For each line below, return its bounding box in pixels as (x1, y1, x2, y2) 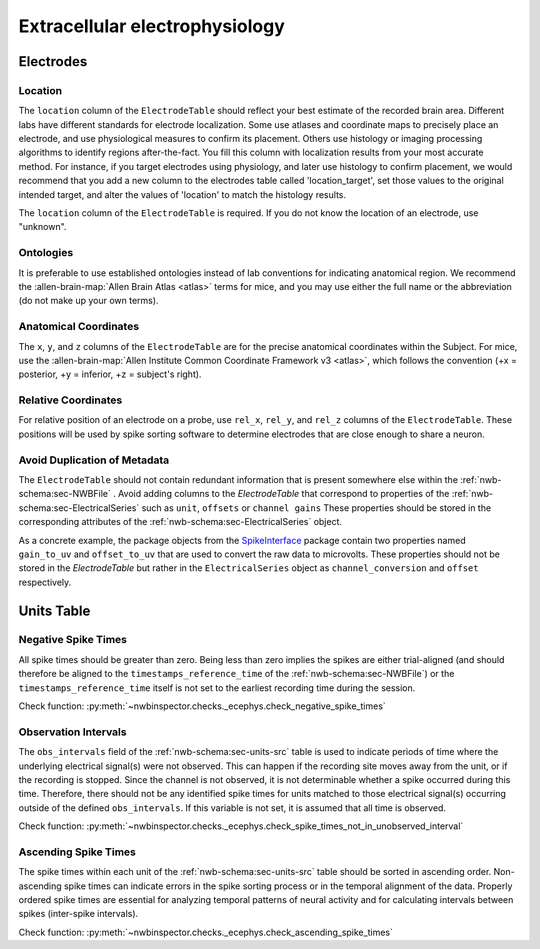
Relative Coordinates (18, 393, 123, 407)
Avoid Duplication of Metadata (18, 453, 170, 467)
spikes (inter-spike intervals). (18, 908, 139, 920)
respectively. (18, 576, 72, 588)
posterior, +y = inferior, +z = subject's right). (18, 368, 202, 380)
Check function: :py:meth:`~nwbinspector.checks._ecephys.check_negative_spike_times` (18, 700, 387, 712)
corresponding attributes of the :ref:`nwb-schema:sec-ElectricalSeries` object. (18, 516, 343, 528)
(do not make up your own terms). (18, 295, 159, 307)
